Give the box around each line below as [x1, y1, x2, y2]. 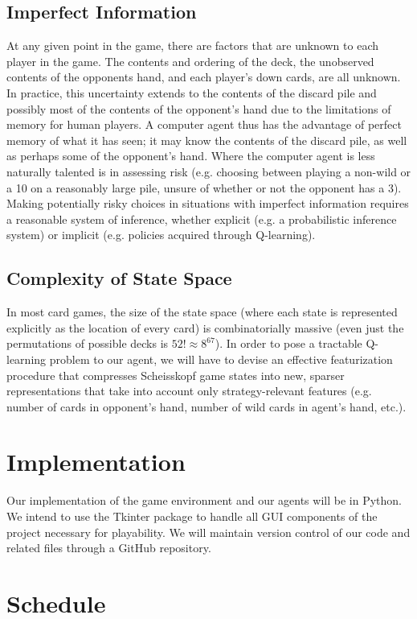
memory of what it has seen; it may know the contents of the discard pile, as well [6, 131, 407, 148]
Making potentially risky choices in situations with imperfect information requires [6, 195, 409, 212]
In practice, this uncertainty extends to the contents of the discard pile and [6, 84, 377, 101]
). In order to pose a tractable [215, 335, 362, 352]
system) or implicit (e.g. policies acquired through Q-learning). [6, 226, 316, 243]
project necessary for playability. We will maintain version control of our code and [6, 523, 411, 540]
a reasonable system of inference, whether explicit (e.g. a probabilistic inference [6, 210, 397, 227]
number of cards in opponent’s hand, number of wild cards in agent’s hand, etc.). [6, 398, 407, 415]
